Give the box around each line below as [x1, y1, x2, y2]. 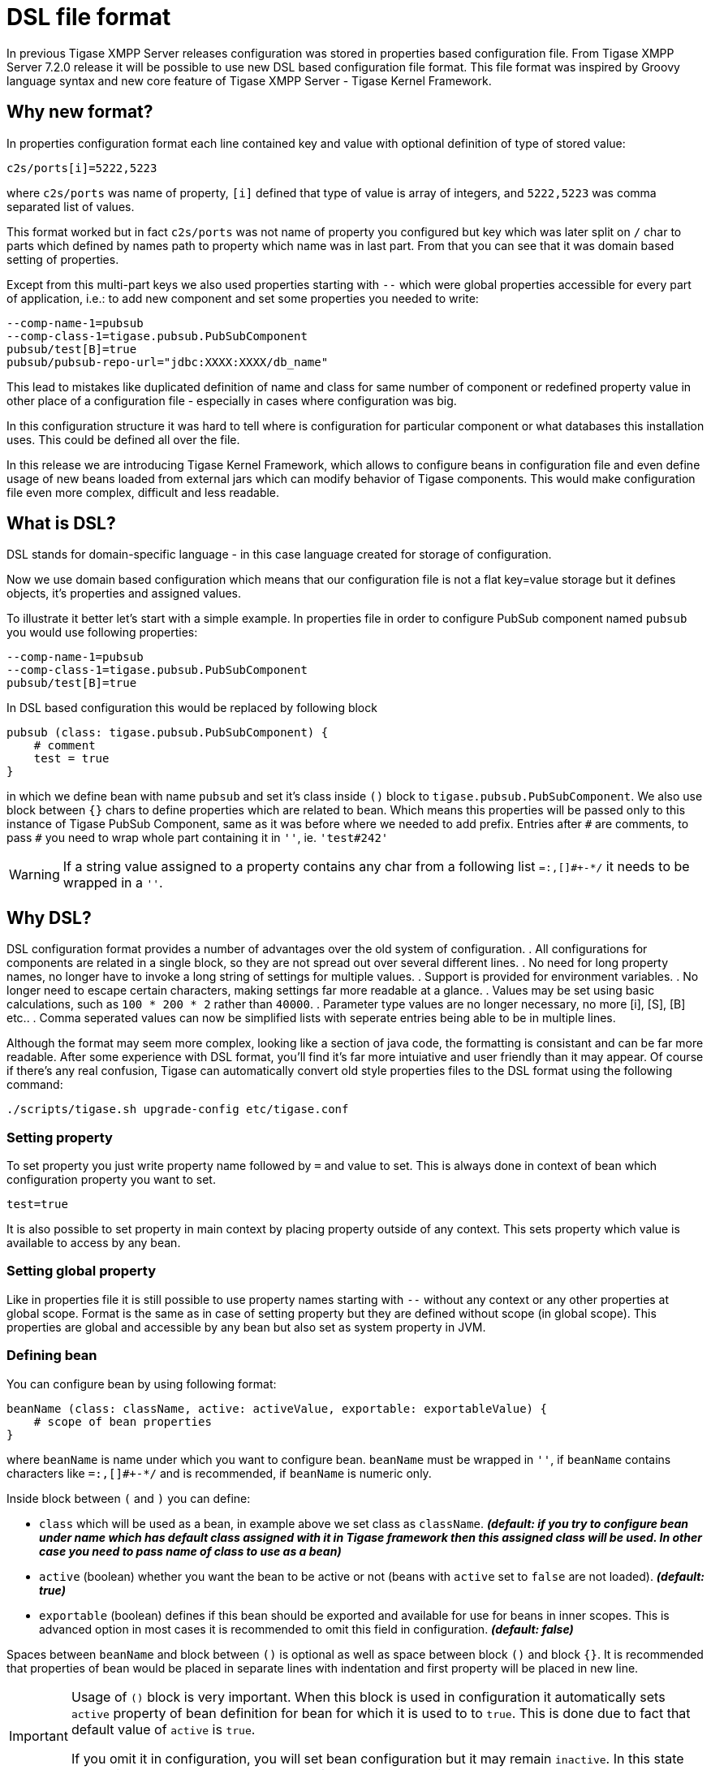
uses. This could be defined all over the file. [6, 432, 240, 447]
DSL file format [6, 3, 171, 31]
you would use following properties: [6, 625, 198, 640]
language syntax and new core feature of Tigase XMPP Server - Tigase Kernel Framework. [6, 73, 492, 88]
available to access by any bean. [6, 1236, 181, 1250]
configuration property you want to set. [6, 1172, 216, 1187]
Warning [9, 866, 60, 883]
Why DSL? [6, 907, 92, 928]
